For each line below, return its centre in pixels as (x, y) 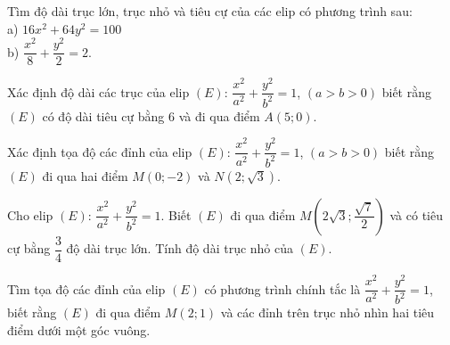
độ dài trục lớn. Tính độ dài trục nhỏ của (180, 248)
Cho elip (30, 214)
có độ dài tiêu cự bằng (103, 115)
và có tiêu (416, 214)
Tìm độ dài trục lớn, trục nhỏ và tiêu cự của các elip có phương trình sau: (210, 11)
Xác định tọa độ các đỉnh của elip (100, 151)
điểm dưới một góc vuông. (79, 330)
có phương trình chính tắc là (282, 288)
